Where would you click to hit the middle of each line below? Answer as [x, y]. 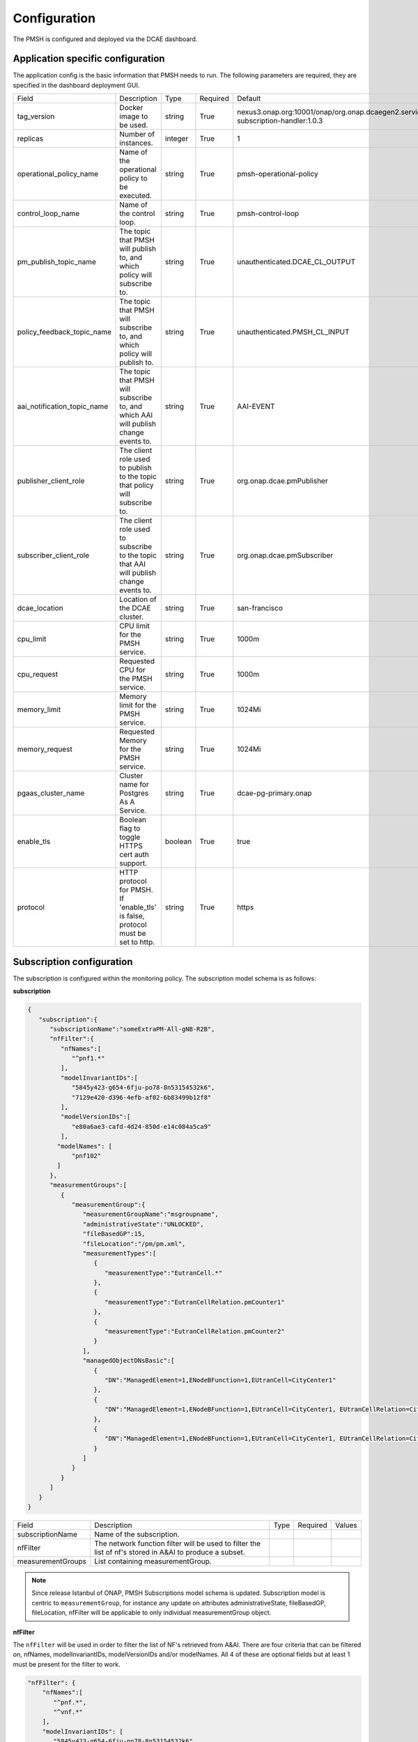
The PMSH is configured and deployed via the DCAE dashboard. [105, 39]
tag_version [36, 116]
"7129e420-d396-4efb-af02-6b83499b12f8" [141, 1097]
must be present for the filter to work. [67, 1664]
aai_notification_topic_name [63, 406]
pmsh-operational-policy [278, 174]
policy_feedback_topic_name [64, 332]
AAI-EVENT [256, 406]
